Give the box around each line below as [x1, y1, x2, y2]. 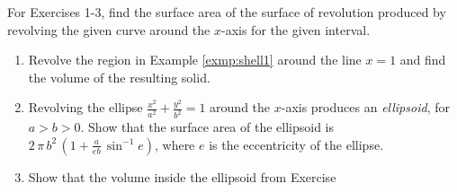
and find [399, 50, 446, 69]
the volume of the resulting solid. [28, 67, 211, 86]
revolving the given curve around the [7, 20, 211, 39]
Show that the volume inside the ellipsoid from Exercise [28, 167, 336, 186]
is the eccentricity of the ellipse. [209, 135, 384, 153]
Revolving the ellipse [28, 98, 143, 117]
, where [154, 135, 195, 153]
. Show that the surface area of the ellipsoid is [80, 118, 335, 136]
